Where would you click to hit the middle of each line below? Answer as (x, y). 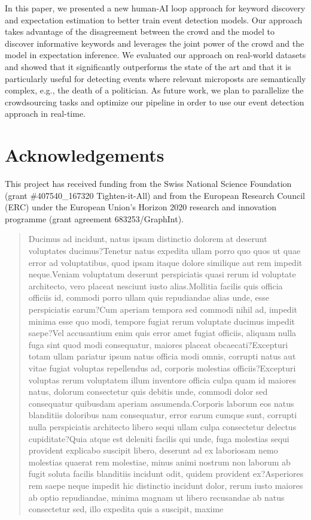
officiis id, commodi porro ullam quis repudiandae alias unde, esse (149, 297)
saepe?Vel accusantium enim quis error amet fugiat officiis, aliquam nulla (162, 333)
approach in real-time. (45, 114)
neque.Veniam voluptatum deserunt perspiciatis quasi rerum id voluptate (162, 274)
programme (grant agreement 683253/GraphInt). (94, 218)
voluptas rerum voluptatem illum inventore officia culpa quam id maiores (162, 380)
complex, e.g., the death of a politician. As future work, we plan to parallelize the (154, 90)
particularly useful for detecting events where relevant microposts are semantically (155, 78)
